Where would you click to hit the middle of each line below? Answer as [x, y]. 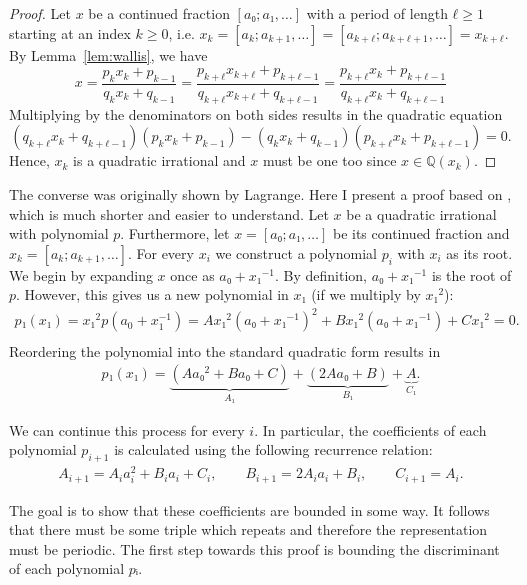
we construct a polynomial [296, 252]
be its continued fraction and [421, 233]
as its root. [479, 252]
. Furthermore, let [175, 233]
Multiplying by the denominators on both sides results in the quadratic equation [256, 113]
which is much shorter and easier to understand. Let [169, 213]
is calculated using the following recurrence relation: [273, 449]
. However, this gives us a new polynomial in [152, 294]
